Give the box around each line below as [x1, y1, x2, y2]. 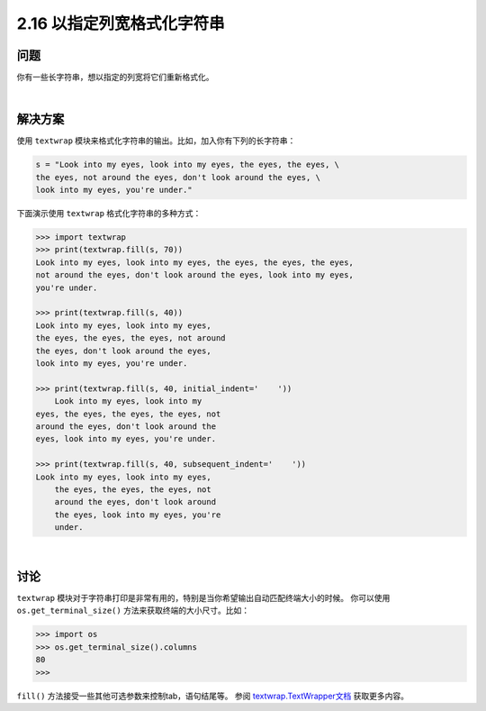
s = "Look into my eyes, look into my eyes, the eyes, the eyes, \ [35, 160, 340, 170]
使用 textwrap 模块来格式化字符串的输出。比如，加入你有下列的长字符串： [16, 135, 296, 146]
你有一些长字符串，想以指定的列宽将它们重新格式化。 [16, 72, 214, 83]
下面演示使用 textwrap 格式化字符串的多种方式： [16, 208, 202, 219]
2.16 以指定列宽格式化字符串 [16, 14, 225, 33]
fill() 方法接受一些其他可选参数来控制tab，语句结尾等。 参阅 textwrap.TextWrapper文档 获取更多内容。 [16, 690, 409, 701]
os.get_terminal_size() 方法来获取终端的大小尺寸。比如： [16, 605, 250, 616]
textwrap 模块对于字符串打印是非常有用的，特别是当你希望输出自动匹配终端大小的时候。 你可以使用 [16, 592, 391, 603]
